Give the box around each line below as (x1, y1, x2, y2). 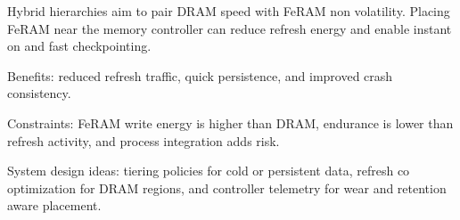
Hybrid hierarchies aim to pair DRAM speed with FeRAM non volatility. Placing (7, 2, 450, 20)
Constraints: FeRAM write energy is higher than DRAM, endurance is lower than (7, 113, 454, 132)
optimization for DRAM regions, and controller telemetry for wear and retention (7, 178, 447, 197)
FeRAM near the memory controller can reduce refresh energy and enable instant (7, 19, 452, 37)
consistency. (7, 84, 71, 102)
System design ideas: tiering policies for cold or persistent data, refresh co (7, 161, 410, 180)
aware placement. (7, 196, 102, 215)
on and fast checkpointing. (7, 37, 152, 55)
